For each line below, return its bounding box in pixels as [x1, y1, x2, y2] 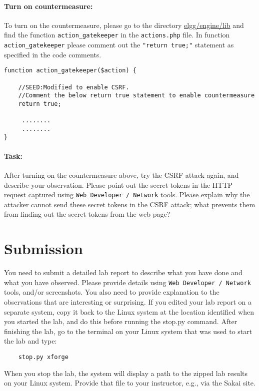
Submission [4, 238, 83, 259]
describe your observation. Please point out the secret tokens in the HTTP [4, 179, 233, 190]
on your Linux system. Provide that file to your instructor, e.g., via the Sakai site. [4, 378, 255, 388]
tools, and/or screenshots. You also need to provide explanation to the [4, 287, 219, 297]
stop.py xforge [18, 353, 68, 361]
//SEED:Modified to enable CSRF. [18, 83, 129, 91]
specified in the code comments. [4, 49, 101, 59]
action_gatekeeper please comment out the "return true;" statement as [4, 39, 234, 50]
